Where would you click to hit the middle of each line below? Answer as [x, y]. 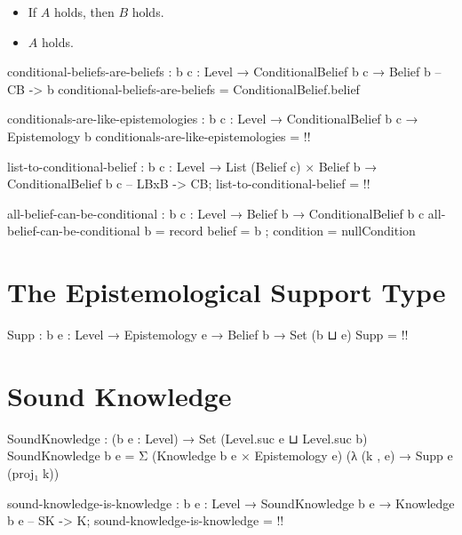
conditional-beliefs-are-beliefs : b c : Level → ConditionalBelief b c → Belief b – [224, 72]
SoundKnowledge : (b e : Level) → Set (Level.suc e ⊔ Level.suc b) [187, 438]
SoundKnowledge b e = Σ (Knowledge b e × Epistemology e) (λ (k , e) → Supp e [230, 455]
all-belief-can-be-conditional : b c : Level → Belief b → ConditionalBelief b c [216, 213]
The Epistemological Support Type [227, 292]
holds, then [84, 12]
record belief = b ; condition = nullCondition [292, 231]
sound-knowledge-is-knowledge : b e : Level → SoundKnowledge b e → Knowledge [231, 503]
